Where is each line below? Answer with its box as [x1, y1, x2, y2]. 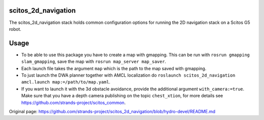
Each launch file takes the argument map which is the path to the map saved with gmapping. [21, 65, 206, 71]
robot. [9, 26, 22, 32]
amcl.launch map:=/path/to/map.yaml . [21, 79, 110, 85]
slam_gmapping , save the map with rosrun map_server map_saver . [21, 59, 166, 64]
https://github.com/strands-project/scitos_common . [21, 100, 126, 105]
